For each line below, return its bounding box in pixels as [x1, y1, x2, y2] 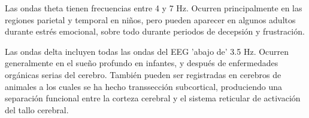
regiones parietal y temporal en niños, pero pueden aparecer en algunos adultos [5, 13, 296, 26]
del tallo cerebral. [5, 103, 69, 116]
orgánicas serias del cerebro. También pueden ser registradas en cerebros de [5, 68, 281, 80]
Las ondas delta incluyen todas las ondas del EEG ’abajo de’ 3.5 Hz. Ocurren [5, 45, 289, 57]
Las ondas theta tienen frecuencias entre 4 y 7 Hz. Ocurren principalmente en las [5, 2, 302, 14]
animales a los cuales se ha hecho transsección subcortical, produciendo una [5, 80, 283, 92]
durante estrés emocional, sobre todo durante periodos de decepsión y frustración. [5, 25, 305, 38]
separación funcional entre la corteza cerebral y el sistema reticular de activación [5, 92, 301, 104]
